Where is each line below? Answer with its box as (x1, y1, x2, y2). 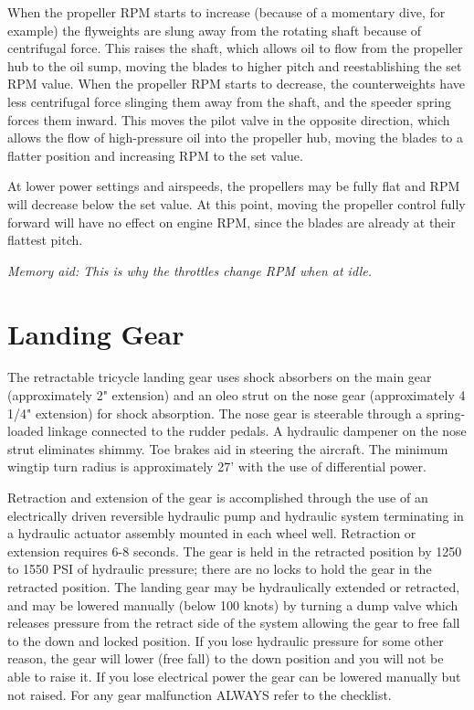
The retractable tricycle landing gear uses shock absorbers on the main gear (7, 367, 432, 387)
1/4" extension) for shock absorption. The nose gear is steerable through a (7, 403, 423, 422)
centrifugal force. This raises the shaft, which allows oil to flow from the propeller (7, 38, 463, 58)
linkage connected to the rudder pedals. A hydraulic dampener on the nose (47, 421, 467, 440)
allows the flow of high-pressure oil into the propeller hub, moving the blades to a (7, 128, 464, 147)
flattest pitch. (7, 230, 83, 249)
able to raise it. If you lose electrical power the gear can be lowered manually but (7, 666, 461, 685)
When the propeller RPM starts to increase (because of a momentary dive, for (7, 3, 446, 21)
